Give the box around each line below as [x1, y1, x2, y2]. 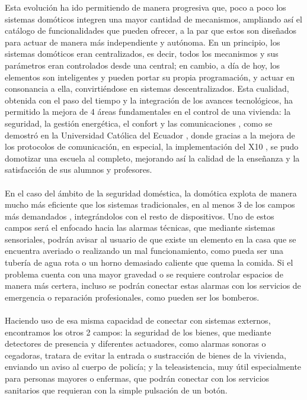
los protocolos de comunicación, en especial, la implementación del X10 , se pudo [5, 140, 299, 153]
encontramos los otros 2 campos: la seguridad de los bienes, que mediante [5, 325, 271, 338]
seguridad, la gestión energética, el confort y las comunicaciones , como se [5, 117, 273, 129]
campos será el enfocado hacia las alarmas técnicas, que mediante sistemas [5, 221, 275, 234]
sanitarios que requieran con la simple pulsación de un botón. [5, 383, 228, 396]
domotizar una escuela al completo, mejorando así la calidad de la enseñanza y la [5, 151, 300, 164]
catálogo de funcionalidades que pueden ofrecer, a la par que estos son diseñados [5, 24, 297, 37]
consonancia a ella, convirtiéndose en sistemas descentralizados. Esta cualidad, [5, 82, 289, 95]
